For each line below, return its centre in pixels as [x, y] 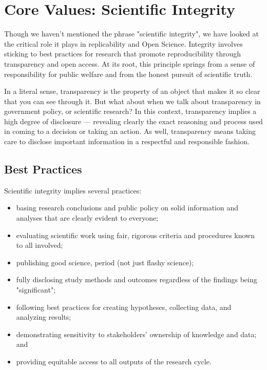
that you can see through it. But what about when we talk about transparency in [132, 101]
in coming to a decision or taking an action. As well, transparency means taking [130, 131]
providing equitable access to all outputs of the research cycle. [114, 361]
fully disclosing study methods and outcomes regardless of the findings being [137, 279]
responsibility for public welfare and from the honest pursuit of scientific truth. [128, 74]
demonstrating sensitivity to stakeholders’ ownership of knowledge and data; [136, 334]
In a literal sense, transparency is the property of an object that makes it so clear [132, 91]
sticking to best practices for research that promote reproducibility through [123, 54]
